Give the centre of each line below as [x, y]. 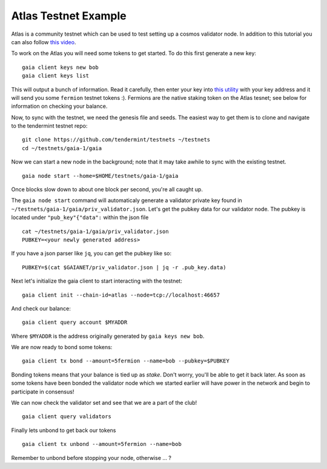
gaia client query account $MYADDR [75, 323]
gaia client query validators [67, 417]
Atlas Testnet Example [69, 16]
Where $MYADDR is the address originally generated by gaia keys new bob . [108, 336]
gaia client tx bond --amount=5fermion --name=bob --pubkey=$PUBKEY [126, 361]
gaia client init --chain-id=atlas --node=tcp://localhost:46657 [121, 295]
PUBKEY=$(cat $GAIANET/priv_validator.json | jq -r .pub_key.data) [124, 267]
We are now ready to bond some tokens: [62, 347]
